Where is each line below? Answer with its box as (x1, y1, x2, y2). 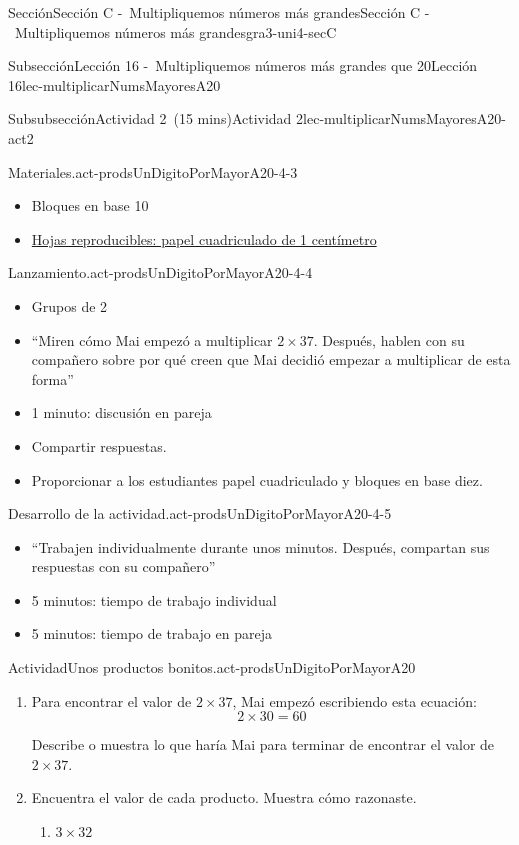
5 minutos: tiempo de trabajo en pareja (31, 623, 272, 644)
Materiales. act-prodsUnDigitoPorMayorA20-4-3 (8, 161, 298, 182)
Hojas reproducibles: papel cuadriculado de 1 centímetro (31, 228, 377, 249)
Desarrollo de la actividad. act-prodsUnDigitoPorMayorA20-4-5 (8, 503, 392, 524)
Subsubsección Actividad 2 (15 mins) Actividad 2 (8, 108, 304, 129)
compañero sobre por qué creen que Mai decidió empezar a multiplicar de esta (31, 349, 511, 370)
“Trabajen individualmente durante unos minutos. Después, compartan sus (31, 536, 490, 557)
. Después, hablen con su (313, 329, 465, 350)
